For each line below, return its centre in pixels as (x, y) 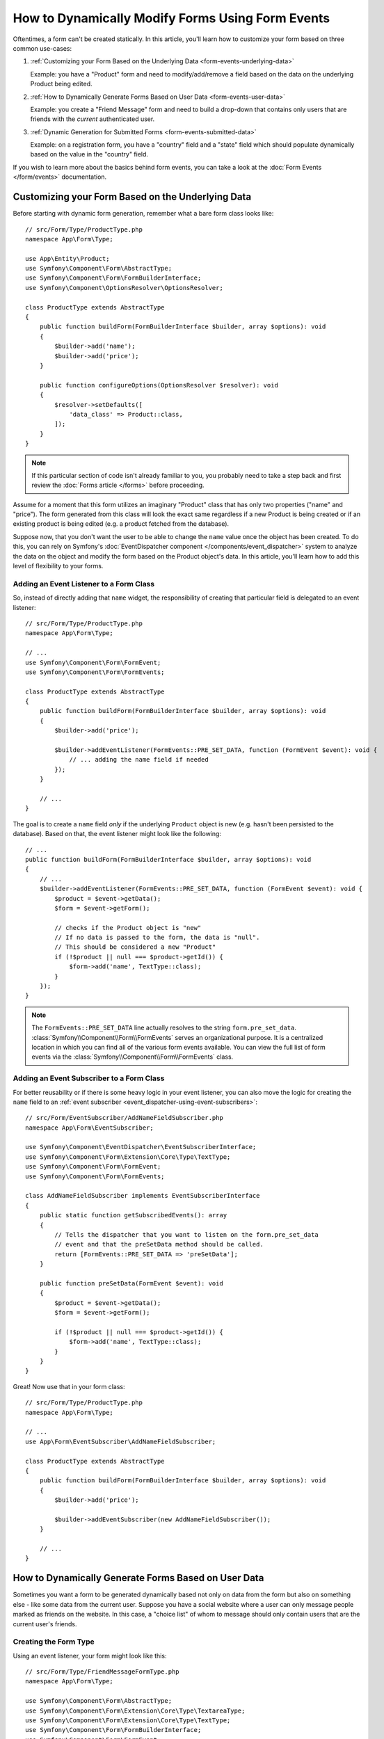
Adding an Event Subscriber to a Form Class (89, 1078)
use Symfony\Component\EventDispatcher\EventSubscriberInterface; (141, 1147)
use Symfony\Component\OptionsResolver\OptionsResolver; (125, 288)
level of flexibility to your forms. (58, 566)
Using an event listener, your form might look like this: (90, 1656)
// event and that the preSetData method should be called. (159, 1244)
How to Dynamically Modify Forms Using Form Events (171, 18)
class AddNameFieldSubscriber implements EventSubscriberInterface (143, 1196)
